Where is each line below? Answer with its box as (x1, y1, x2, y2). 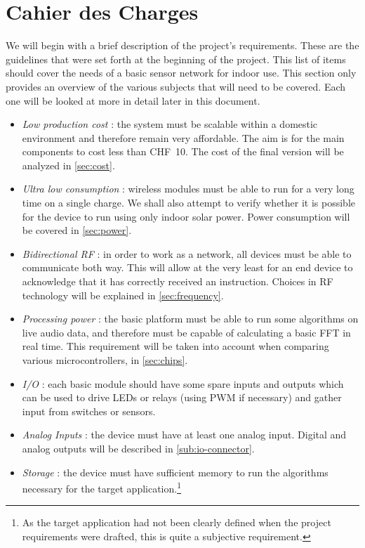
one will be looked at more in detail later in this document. (6, 93, 260, 107)
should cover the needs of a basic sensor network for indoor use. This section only (6, 65, 357, 80)
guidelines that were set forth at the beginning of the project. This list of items (6, 51, 346, 66)
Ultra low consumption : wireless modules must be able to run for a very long (22, 181, 354, 196)
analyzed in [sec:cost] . (22, 157, 115, 172)
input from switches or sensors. (22, 403, 156, 418)
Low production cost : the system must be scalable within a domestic (22, 117, 318, 131)
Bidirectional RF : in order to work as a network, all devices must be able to (22, 246, 352, 261)
